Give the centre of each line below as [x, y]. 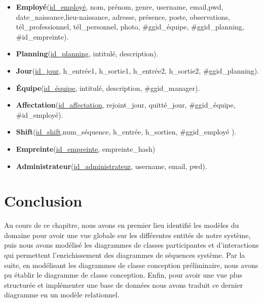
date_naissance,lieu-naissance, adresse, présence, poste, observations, [123, 16]
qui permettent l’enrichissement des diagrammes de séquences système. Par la [125, 255]
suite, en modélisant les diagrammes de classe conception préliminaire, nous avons [131, 265]
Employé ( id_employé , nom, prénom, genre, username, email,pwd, [120, 7]
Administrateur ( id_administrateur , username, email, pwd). [111, 166]
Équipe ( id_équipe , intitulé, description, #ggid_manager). [108, 88]
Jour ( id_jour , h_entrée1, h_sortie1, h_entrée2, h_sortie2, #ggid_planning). [138, 70]
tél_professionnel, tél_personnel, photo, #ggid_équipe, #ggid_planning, [130, 27]
